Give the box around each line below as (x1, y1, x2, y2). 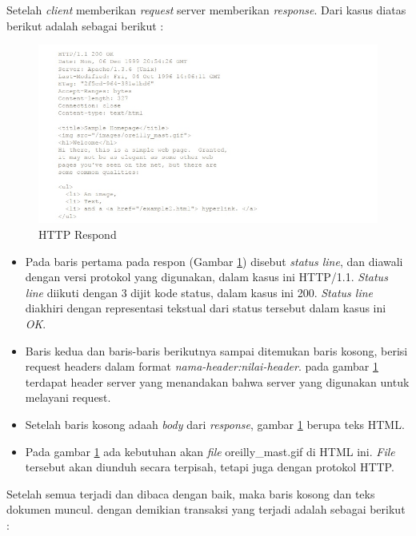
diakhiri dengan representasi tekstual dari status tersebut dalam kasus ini (25, 300, 386, 316)
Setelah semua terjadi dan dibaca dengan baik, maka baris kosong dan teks (6, 485, 375, 502)
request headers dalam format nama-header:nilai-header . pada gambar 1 (25, 358, 378, 375)
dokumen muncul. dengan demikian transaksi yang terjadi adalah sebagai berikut (6, 501, 406, 518)
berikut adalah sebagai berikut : (6, 17, 164, 34)
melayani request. (25, 389, 111, 406)
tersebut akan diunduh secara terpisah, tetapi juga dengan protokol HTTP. (25, 459, 394, 475)
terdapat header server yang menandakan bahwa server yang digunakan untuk (25, 373, 410, 390)
